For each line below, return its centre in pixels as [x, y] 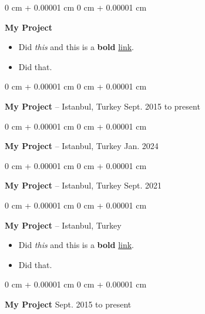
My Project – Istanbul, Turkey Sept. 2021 [83, 185]
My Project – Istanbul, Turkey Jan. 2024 [82, 146]
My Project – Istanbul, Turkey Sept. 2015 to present [103, 106]
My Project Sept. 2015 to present [68, 304]
